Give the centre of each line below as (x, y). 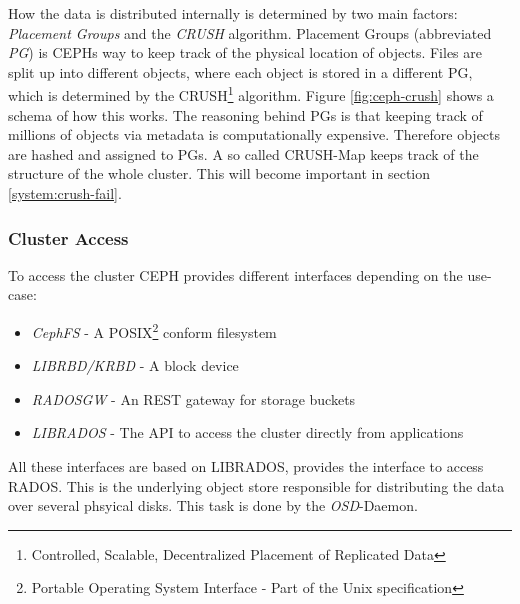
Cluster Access (68, 237)
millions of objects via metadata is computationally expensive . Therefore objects (254, 134)
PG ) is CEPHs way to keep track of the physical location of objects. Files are (245, 52)
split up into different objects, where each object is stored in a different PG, (240, 71)
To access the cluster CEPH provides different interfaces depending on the (235, 274)
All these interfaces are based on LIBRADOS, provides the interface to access (246, 466)
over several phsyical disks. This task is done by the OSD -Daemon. (213, 505)
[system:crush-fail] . (65, 193)
